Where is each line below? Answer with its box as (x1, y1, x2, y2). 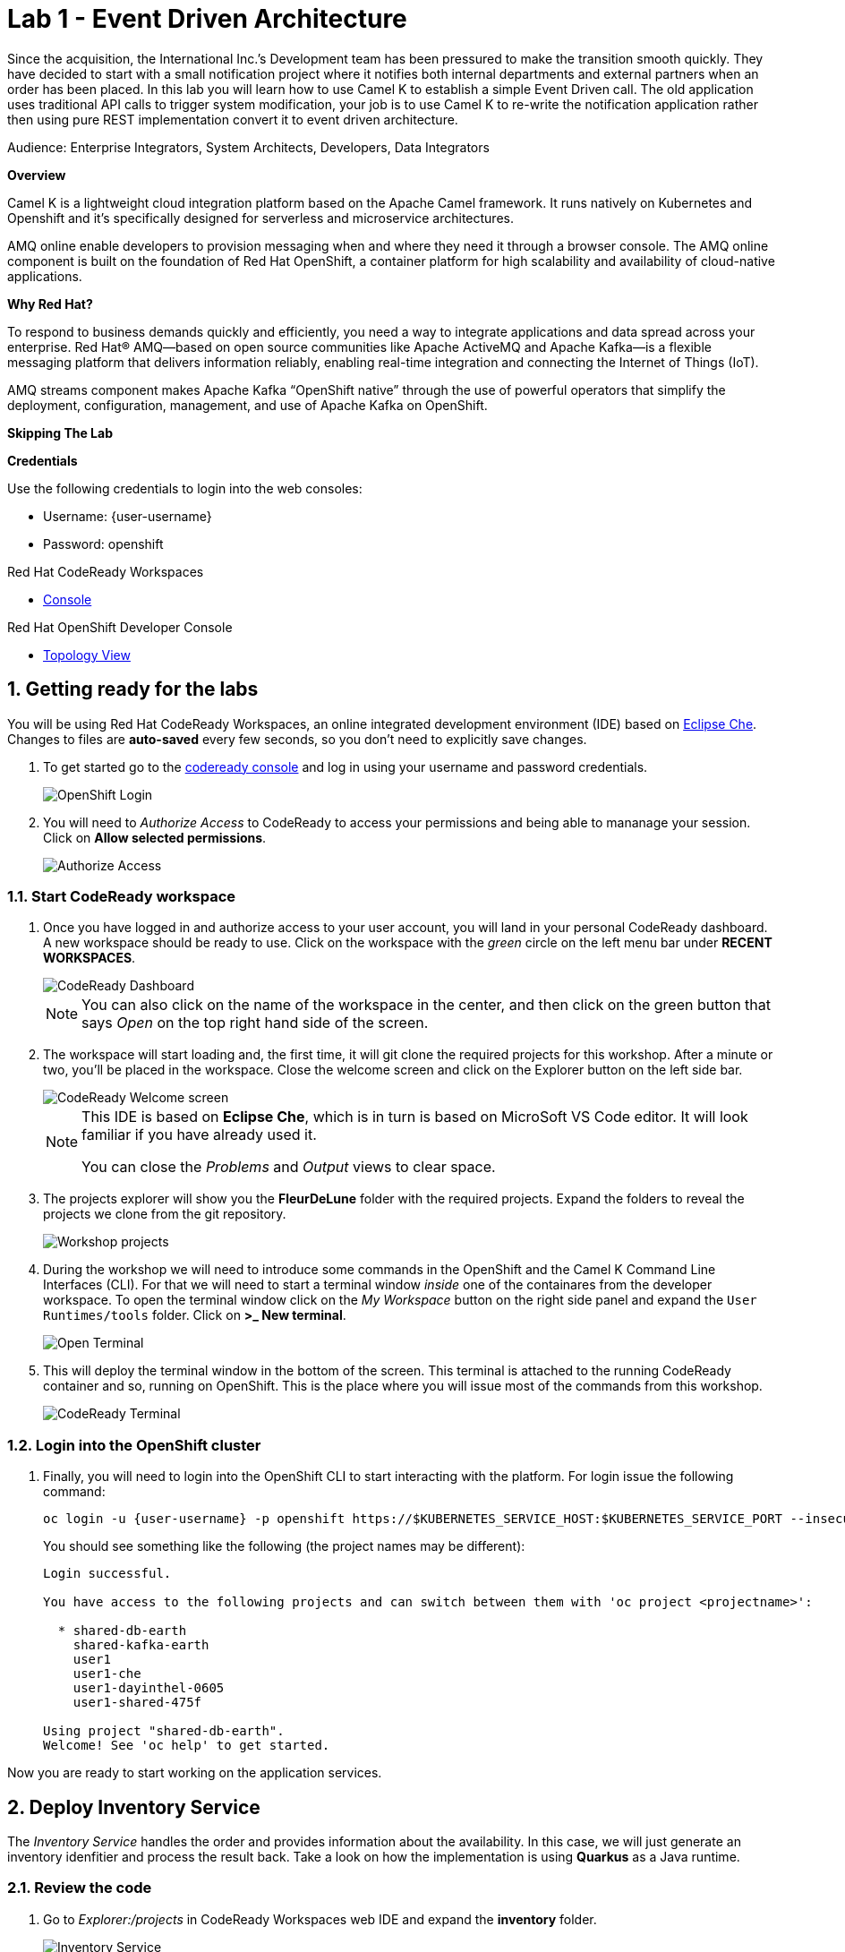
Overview (7, 167, 66, 183)
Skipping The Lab (7, 424, 113, 441)
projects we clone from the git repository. (43, 1206, 286, 1222)
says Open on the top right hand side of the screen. (81, 1014, 429, 1032)
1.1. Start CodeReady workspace (7, 886, 236, 905)
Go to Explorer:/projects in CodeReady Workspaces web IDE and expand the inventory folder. (43, 1911, 597, 1927)
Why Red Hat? (7, 295, 93, 312)
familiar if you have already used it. (81, 1126, 317, 1144)
